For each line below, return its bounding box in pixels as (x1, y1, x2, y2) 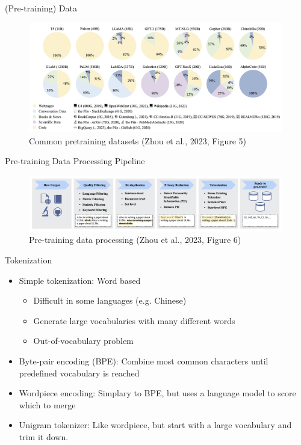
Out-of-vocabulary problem (33, 334, 134, 347)
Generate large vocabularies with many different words (33, 314, 235, 327)
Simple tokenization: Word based (19, 274, 141, 286)
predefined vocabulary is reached (19, 366, 140, 379)
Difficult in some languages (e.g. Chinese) (33, 294, 187, 307)
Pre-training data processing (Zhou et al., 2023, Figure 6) (29, 233, 241, 246)
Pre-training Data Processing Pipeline (5, 155, 145, 167)
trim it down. (19, 430, 69, 443)
